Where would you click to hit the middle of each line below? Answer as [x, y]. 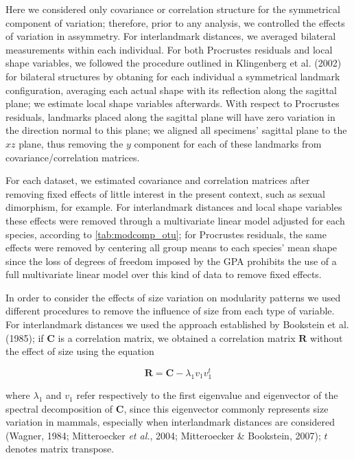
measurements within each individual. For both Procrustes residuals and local [169, 49]
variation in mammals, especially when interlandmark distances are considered [170, 422]
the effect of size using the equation [80, 351]
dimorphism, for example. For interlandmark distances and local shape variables [174, 207]
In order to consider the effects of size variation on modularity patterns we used [173, 297]
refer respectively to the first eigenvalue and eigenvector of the [207, 395]
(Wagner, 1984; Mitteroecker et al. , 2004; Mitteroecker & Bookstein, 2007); [163, 435]
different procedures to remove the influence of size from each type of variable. [170, 311]
